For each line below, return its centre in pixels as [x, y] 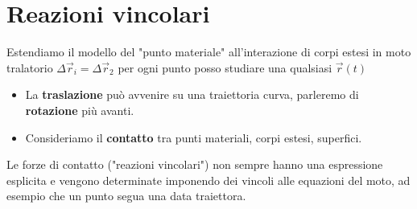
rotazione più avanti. [80, 110]
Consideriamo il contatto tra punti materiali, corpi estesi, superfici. [194, 137]
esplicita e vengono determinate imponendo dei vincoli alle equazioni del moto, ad [208, 180]
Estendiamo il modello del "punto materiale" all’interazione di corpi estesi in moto [209, 52]
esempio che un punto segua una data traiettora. [126, 196]
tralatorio [30, 67]
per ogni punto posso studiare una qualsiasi [225, 67]
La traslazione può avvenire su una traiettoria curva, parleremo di [192, 94]
